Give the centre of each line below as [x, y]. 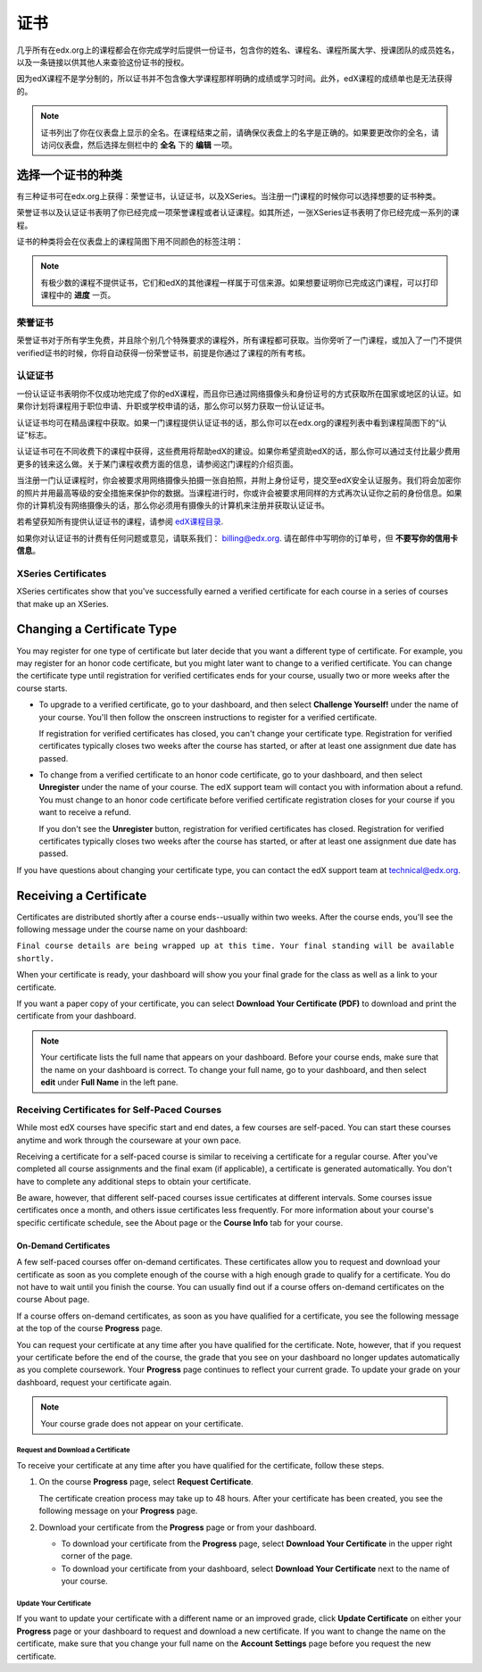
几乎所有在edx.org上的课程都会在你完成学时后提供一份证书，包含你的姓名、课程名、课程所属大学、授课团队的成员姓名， [238, 50]
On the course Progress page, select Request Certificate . [146, 1482]
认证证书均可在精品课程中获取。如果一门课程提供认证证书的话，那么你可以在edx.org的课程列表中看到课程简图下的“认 [232, 422]
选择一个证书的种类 [69, 175]
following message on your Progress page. [118, 1511]
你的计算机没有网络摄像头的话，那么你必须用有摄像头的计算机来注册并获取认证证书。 [173, 505]
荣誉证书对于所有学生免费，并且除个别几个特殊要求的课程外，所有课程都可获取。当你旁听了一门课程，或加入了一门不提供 [239, 340]
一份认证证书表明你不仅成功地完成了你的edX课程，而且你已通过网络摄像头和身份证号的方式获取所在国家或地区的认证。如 [239, 394]
